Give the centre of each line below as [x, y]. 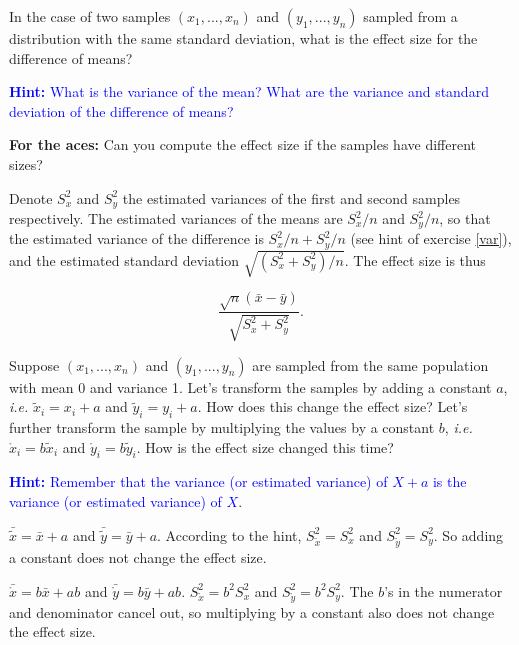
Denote [31, 197]
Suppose [34, 364]
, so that [465, 218]
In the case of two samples [90, 16]
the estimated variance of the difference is [136, 238]
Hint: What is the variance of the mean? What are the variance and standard [249, 91]
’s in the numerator [443, 590]
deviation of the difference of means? [121, 110]
